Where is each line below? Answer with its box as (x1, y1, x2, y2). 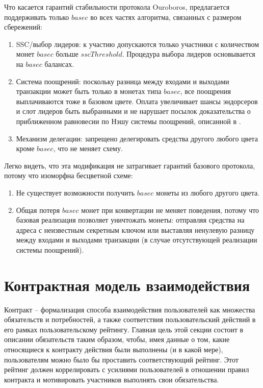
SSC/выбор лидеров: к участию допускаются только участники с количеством (16, 38, 259, 49)
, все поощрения (180, 86, 231, 96)
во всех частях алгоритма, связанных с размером (90, 11, 242, 22)
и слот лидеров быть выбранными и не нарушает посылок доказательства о (16, 106, 251, 116)
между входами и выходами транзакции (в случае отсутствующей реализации (16, 234, 257, 245)
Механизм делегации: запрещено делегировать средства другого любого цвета (16, 133, 258, 143)
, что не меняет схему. (53, 143, 123, 154)
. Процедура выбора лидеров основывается (122, 48, 255, 59)
